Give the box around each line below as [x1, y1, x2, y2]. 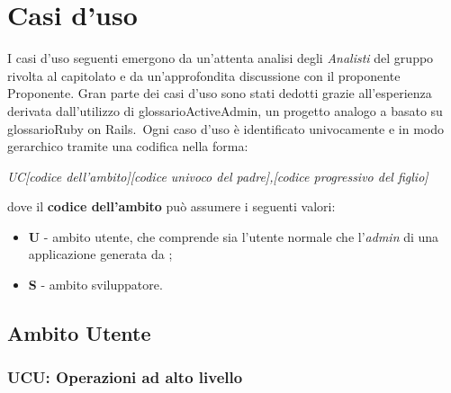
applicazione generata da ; [28, 245, 173, 263]
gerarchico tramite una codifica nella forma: [7, 137, 248, 156]
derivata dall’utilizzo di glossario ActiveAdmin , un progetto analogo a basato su [7, 101, 443, 120]
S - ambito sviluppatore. [28, 275, 163, 294]
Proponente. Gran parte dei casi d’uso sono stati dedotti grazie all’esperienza [7, 84, 432, 103]
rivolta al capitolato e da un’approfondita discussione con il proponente [7, 66, 401, 85]
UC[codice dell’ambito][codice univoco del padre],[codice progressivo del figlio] [7, 166, 428, 185]
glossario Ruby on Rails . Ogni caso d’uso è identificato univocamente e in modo [7, 119, 444, 138]
